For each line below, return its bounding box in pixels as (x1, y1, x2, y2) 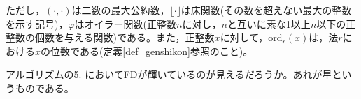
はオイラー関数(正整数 (74, 16, 177, 31)
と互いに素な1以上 (227, 16, 311, 31)
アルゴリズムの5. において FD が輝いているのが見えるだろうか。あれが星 (6, 67, 332, 82)
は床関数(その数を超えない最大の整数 (180, 3, 352, 17)
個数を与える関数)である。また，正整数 (34, 30, 215, 45)
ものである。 (15, 80, 74, 95)
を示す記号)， (6, 16, 69, 31)
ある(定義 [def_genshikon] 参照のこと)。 (79, 43, 253, 58)
